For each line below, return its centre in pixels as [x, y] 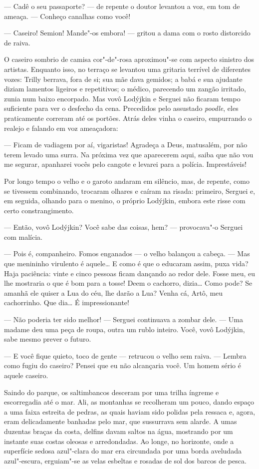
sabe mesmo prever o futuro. [48, 339]
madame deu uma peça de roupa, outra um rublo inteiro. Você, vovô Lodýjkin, [125, 329]
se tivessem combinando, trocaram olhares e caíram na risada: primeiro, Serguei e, [130, 191]
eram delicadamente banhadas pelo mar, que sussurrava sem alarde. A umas [121, 421]
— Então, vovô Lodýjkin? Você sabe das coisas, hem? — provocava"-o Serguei [124, 227]
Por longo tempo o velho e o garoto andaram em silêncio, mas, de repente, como [127, 181]
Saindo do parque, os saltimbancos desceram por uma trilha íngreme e [112, 392]
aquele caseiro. [26, 375]
